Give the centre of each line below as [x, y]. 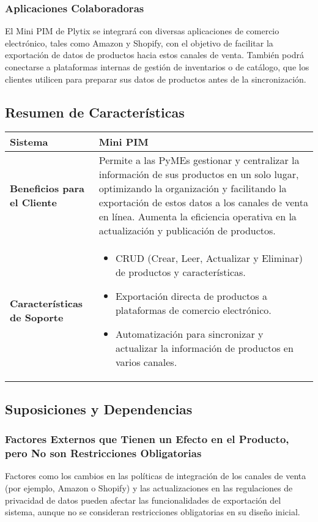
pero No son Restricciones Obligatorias [103, 453]
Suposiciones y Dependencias [99, 408]
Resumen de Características [95, 112]
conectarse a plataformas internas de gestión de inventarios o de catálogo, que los [157, 67]
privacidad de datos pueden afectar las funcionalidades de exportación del [143, 500]
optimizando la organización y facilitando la [193, 188]
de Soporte [37, 317]
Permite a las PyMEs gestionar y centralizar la [199, 160]
